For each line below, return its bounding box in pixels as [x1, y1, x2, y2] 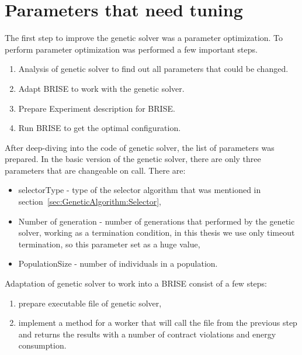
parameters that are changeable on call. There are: [5, 164, 186, 176]
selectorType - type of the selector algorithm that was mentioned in [18, 184, 261, 196]
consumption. [18, 339, 67, 351]
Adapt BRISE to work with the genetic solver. [18, 82, 185, 94]
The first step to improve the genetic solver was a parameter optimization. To [5, 32, 283, 44]
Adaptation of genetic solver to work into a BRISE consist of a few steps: [5, 277, 268, 289]
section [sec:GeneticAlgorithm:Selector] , [18, 195, 161, 208]
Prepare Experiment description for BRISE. [18, 102, 175, 114]
